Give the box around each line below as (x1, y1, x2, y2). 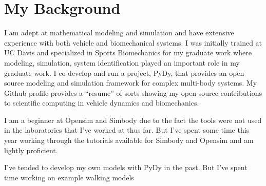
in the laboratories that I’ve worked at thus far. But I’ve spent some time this (4, 125, 250, 135)
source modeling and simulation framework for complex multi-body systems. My (4, 77, 257, 88)
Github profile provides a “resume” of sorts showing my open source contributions (4, 87, 262, 98)
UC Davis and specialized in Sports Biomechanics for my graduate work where (4, 47, 252, 58)
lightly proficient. (4, 144, 58, 155)
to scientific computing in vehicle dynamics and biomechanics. (4, 97, 199, 108)
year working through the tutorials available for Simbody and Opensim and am (4, 135, 254, 146)
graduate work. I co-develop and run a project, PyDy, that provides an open (4, 67, 244, 78)
